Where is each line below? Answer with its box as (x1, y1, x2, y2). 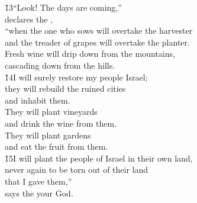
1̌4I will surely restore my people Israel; (5, 70, 148, 83)
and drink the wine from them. (5, 117, 117, 129)
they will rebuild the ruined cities (5, 82, 126, 95)
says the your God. (5, 186, 73, 199)
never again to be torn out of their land (5, 163, 148, 176)
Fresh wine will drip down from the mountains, (5, 47, 175, 60)
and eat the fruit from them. (5, 140, 108, 153)
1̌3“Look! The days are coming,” (5, 1, 122, 13)
